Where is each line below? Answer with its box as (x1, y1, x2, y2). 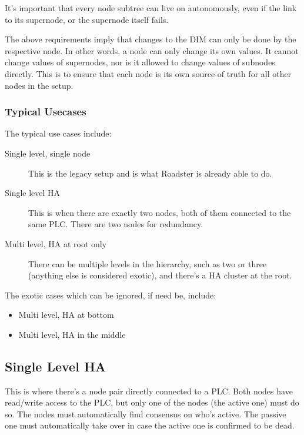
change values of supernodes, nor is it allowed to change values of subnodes (5, 56, 275, 68)
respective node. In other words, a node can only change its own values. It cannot (5, 44, 299, 57)
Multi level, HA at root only (5, 237, 107, 250)
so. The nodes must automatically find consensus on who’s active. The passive (5, 407, 286, 420)
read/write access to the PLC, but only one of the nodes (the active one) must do (5, 396, 299, 409)
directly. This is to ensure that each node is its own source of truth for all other (5, 67, 292, 79)
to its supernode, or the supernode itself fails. (5, 13, 169, 25)
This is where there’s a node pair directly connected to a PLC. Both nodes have (5, 384, 293, 397)
